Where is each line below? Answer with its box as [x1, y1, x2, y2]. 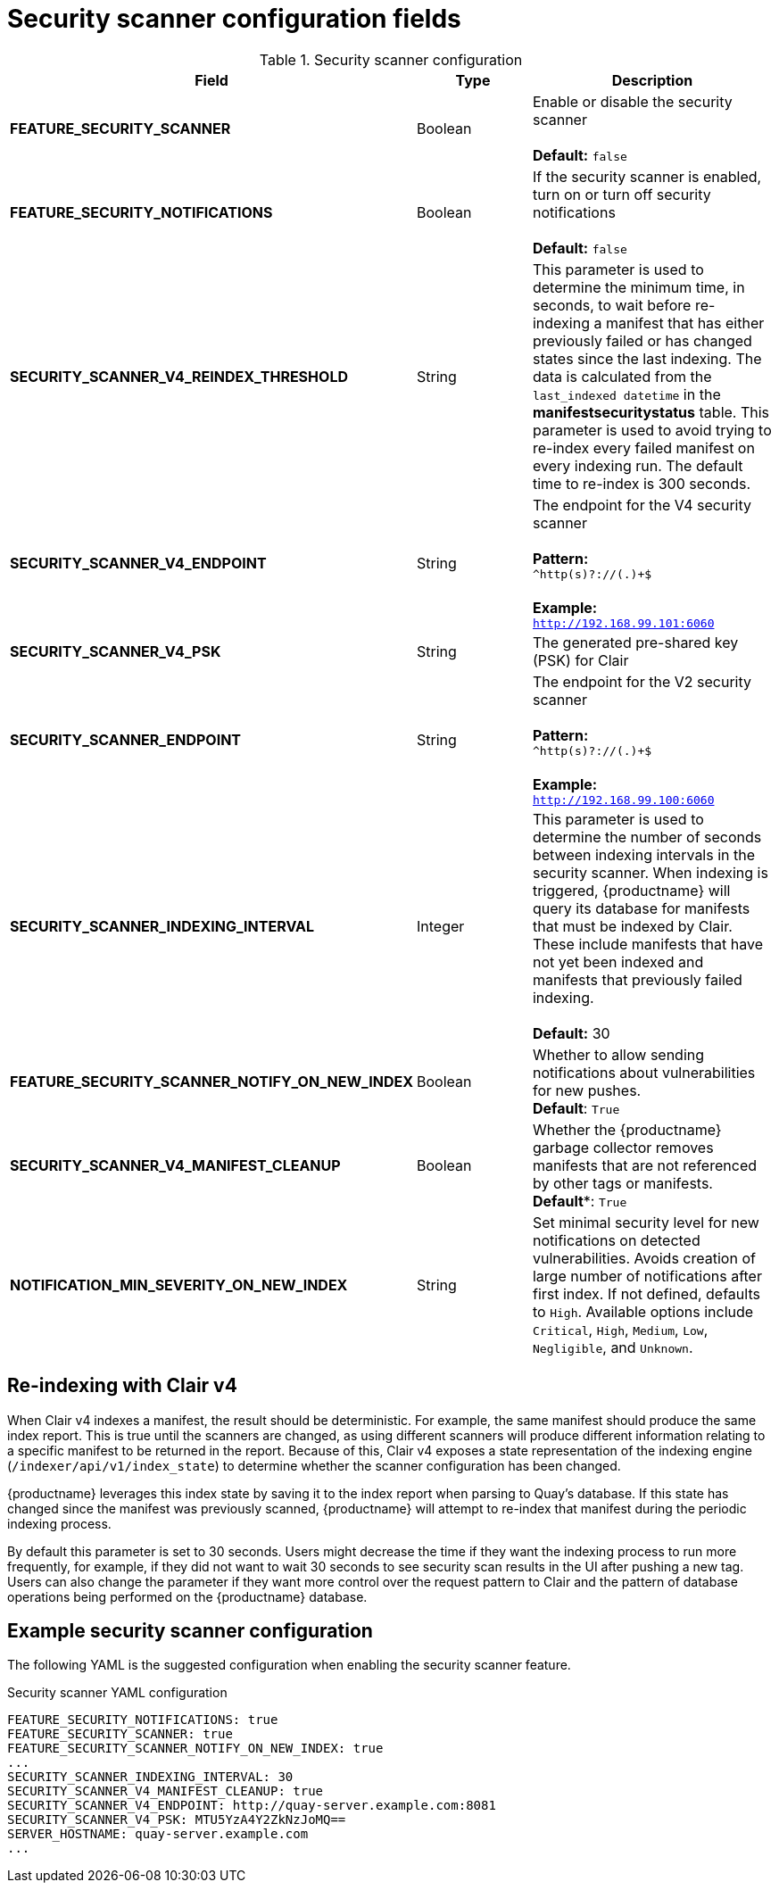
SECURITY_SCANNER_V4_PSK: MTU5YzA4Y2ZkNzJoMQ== [7, 1812, 346, 1828]
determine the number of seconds [532, 827, 762, 846]
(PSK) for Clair [532, 651, 629, 669]
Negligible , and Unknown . [532, 1338, 693, 1356]
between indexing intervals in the [532, 845, 756, 864]
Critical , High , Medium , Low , [532, 1320, 709, 1339]
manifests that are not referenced [532, 1156, 757, 1174]
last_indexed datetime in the [532, 385, 721, 403]
